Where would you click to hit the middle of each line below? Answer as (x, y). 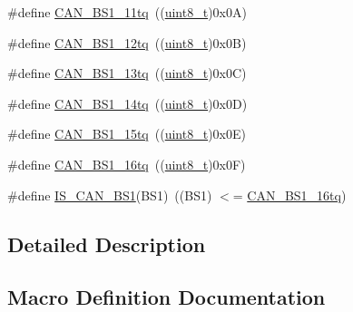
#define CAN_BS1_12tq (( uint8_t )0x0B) (127, 42)
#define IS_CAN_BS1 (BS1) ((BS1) (110, 195)
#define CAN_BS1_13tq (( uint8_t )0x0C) (127, 73)
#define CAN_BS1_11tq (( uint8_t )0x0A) (127, 12)
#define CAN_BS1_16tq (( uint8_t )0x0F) (127, 164)
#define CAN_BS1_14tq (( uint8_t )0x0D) (127, 103)
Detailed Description (107, 244)
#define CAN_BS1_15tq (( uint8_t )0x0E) (127, 134)
